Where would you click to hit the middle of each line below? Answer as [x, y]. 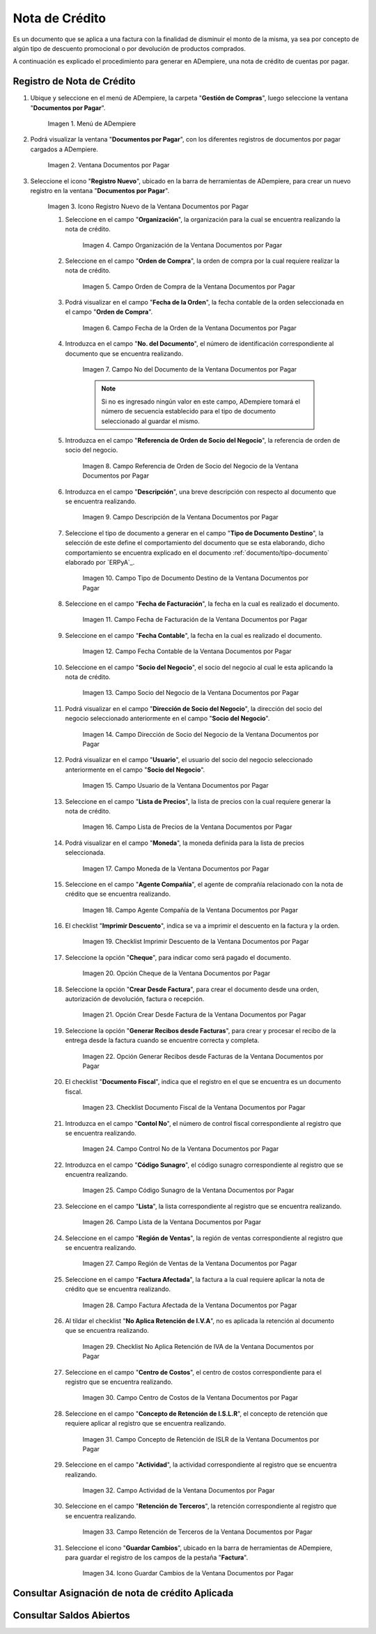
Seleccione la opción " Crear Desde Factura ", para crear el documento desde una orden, [192, 989]
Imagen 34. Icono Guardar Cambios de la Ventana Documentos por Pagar [188, 1573]
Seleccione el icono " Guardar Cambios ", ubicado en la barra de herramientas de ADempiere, [199, 1548]
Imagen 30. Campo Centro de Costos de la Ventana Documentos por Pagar [190, 1398]
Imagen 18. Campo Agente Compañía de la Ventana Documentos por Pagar [190, 910]
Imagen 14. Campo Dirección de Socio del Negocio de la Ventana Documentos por [201, 734]
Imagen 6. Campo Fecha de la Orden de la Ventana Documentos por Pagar [189, 328]
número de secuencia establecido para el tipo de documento [189, 411]
